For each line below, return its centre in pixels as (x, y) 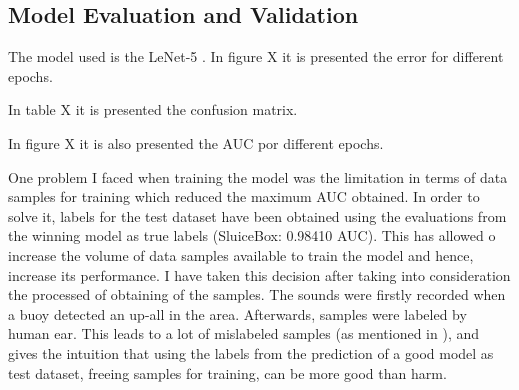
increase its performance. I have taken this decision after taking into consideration (259, 274)
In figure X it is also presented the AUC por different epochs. (196, 142)
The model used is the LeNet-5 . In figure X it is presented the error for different (256, 56)
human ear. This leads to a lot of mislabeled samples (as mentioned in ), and (244, 333)
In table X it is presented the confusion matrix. (153, 109)
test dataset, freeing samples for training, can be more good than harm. (227, 372)
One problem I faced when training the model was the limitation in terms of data (258, 176)
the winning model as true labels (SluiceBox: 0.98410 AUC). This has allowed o (252, 235)
